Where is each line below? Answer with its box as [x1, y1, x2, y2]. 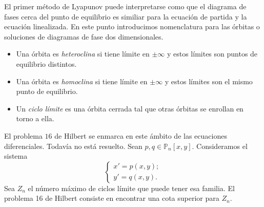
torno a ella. [16, 113, 54, 124]
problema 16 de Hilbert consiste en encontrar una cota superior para [4, 193, 219, 203]
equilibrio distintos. [16, 58, 77, 69]
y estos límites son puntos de [167, 48, 258, 59]
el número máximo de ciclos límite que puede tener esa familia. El [28, 182, 235, 193]
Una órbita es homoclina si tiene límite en [16, 76, 148, 86]
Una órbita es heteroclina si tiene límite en [16, 48, 150, 59]
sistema [4, 150, 28, 161]
